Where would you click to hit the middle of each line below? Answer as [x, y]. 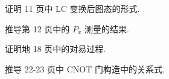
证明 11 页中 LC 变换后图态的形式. [72, 8]
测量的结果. [107, 28]
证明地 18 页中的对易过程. [56, 49]
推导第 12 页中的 [37, 28]
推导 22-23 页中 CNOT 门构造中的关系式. [85, 69]
